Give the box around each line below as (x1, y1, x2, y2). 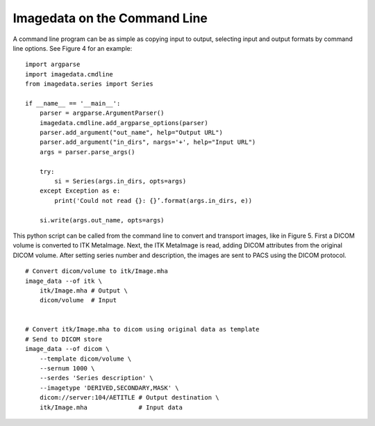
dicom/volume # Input (39, 296, 117, 304)
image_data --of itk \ (25, 277, 103, 285)
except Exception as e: (39, 187, 121, 195)
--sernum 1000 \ (39, 365, 95, 372)
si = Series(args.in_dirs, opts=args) (54, 177, 187, 186)
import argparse (25, 60, 81, 69)
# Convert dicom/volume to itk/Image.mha (25, 268, 168, 275)
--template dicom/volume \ (39, 354, 132, 363)
